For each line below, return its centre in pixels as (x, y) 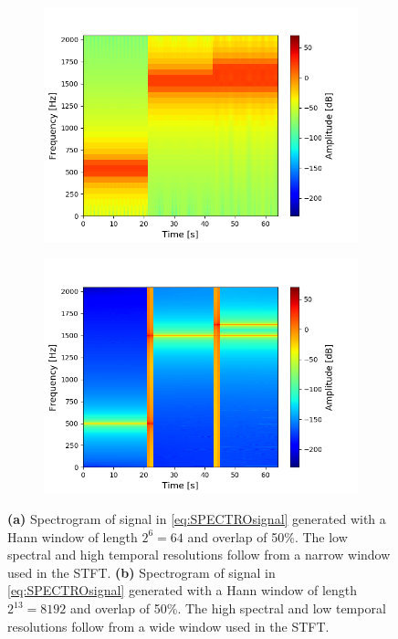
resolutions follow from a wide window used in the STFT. (168, 626)
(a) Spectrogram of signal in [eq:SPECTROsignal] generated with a (197, 519)
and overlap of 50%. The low (267, 536)
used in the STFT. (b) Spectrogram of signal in (141, 572)
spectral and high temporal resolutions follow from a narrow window (199, 555)
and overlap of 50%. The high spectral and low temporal (228, 608)
